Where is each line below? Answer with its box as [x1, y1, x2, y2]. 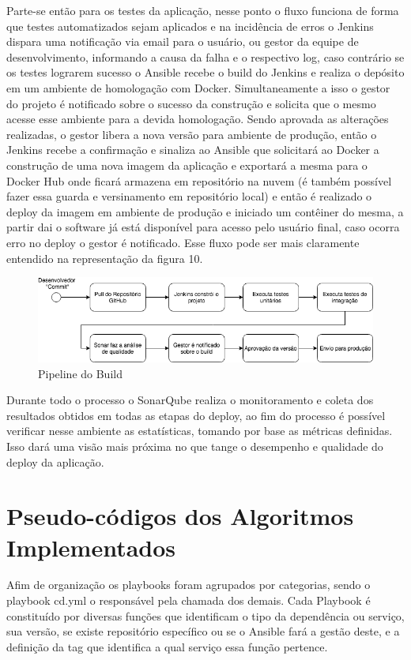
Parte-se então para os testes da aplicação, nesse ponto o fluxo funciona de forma [6, 2, 399, 18]
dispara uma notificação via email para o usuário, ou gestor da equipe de [6, 33, 359, 50]
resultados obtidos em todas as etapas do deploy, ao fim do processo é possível [6, 407, 386, 423]
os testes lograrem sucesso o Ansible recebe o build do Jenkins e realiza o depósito [6, 64, 405, 81]
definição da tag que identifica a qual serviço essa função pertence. [6, 638, 328, 654]
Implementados [6, 531, 176, 563]
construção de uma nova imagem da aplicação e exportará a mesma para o [6, 156, 368, 173]
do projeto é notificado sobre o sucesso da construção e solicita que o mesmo [6, 95, 376, 111]
